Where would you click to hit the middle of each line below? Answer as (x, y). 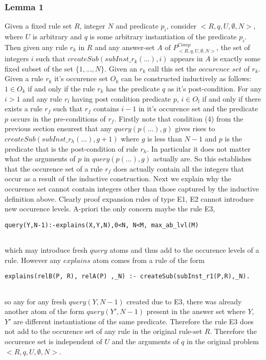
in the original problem (223, 341)
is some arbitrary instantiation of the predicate (163, 37)
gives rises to (195, 128)
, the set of (233, 47)
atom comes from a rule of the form (149, 260)
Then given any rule (36, 47)
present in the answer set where (196, 311)
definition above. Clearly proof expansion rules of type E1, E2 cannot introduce (129, 198)
